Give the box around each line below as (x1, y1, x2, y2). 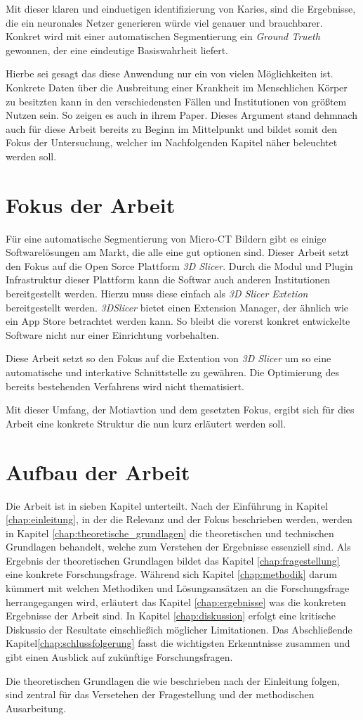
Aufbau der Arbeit (6, 457, 190, 486)
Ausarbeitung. (6, 700, 67, 715)
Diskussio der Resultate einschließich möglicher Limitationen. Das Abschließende (6, 622, 352, 636)
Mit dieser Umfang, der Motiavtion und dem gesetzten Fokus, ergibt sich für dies (6, 402, 355, 417)
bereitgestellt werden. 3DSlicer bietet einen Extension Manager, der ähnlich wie (6, 300, 349, 314)
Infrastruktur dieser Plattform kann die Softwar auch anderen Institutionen (6, 272, 330, 287)
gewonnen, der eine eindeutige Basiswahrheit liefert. (6, 42, 229, 57)
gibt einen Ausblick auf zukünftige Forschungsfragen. (6, 650, 233, 664)
